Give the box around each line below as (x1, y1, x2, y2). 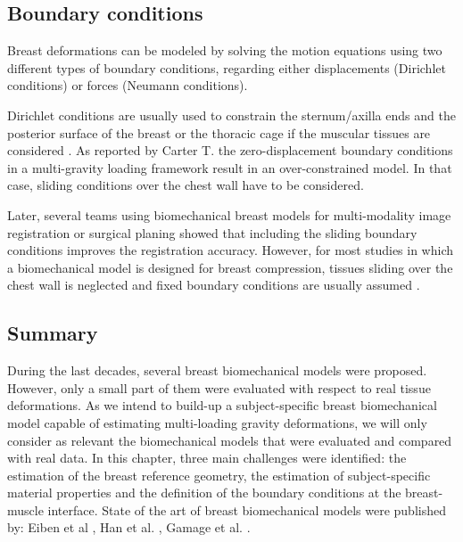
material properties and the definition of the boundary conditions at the (7, 483, 401, 502)
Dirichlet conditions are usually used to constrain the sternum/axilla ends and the (7, 105, 456, 124)
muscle (7, 500, 44, 519)
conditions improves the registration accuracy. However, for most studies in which (7, 241, 454, 259)
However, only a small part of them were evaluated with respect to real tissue (7, 378, 431, 397)
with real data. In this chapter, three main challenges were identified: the (7, 448, 407, 467)
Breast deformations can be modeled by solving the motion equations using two (7, 41, 442, 60)
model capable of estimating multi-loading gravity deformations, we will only (7, 413, 427, 431)
